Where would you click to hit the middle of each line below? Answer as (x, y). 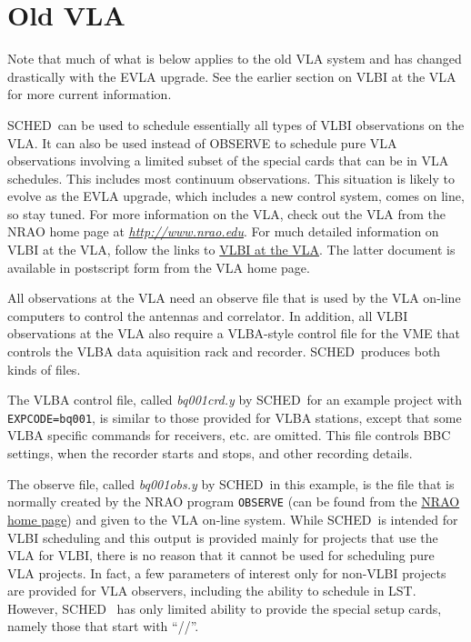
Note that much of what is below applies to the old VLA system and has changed (235, 59)
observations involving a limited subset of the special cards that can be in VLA (228, 160)
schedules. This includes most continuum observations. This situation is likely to (231, 178)
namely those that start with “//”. (103, 626)
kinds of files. (44, 369)
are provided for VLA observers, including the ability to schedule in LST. (212, 591)
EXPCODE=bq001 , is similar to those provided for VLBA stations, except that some (235, 417)
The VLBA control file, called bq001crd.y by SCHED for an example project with (235, 400)
